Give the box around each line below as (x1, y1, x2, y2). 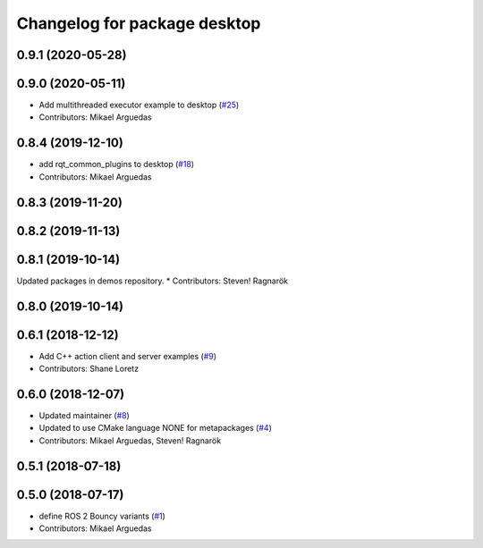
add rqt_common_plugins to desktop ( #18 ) (38, 159, 195, 170)
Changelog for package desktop (16, 13, 261, 33)
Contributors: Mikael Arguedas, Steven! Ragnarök (38, 434, 222, 446)
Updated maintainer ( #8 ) (38, 409, 130, 420)
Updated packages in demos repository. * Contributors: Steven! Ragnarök (16, 275, 289, 286)
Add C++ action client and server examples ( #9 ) (38, 350, 217, 361)
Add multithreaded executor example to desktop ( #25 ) (38, 99, 240, 111)
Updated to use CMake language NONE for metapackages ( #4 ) (38, 423, 273, 434)
